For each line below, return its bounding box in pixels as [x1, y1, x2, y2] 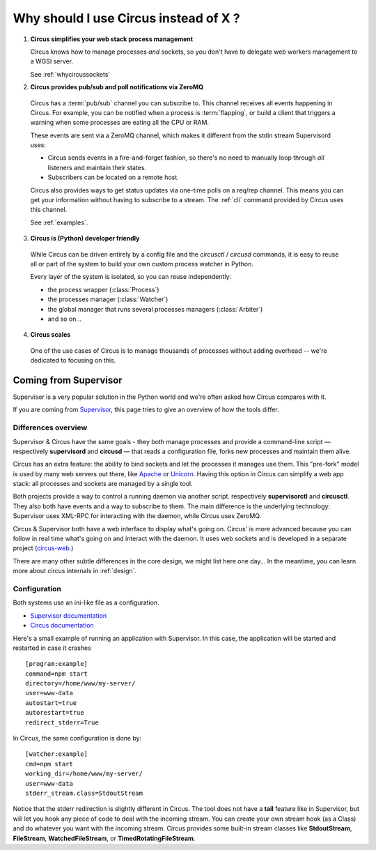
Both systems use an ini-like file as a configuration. [13, 598, 159, 607]
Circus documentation [30, 621, 94, 630]
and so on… [47, 314, 82, 323]
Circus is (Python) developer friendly [30, 234, 140, 243]
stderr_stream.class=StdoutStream [25, 789, 143, 797]
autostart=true [25, 699, 77, 707]
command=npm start [25, 669, 88, 678]
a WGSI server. [30, 57, 73, 66]
